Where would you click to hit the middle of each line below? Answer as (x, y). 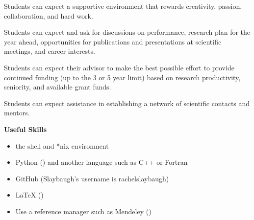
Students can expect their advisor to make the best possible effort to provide (119, 67)
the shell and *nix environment (62, 145)
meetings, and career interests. (50, 51)
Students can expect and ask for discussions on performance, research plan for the (127, 32)
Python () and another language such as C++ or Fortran (102, 162)
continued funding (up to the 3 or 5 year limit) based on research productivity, (122, 77)
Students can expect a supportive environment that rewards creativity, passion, (123, 6)
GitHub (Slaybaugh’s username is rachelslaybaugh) (92, 178)
